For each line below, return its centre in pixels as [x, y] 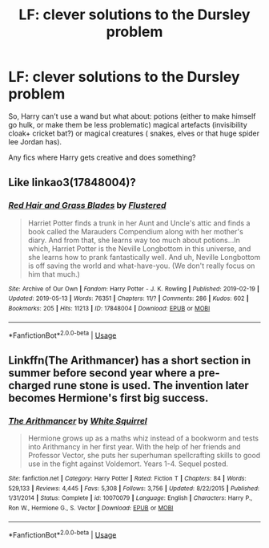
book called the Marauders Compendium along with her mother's [136, 231]
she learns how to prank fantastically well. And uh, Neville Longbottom [144, 257]
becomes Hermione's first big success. [108, 398]
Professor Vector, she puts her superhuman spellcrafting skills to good [144, 455]
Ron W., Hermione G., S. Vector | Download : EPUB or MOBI [91, 508]
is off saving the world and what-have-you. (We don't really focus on [141, 266]
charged [30, 386]
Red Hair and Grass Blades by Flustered [87, 205]
